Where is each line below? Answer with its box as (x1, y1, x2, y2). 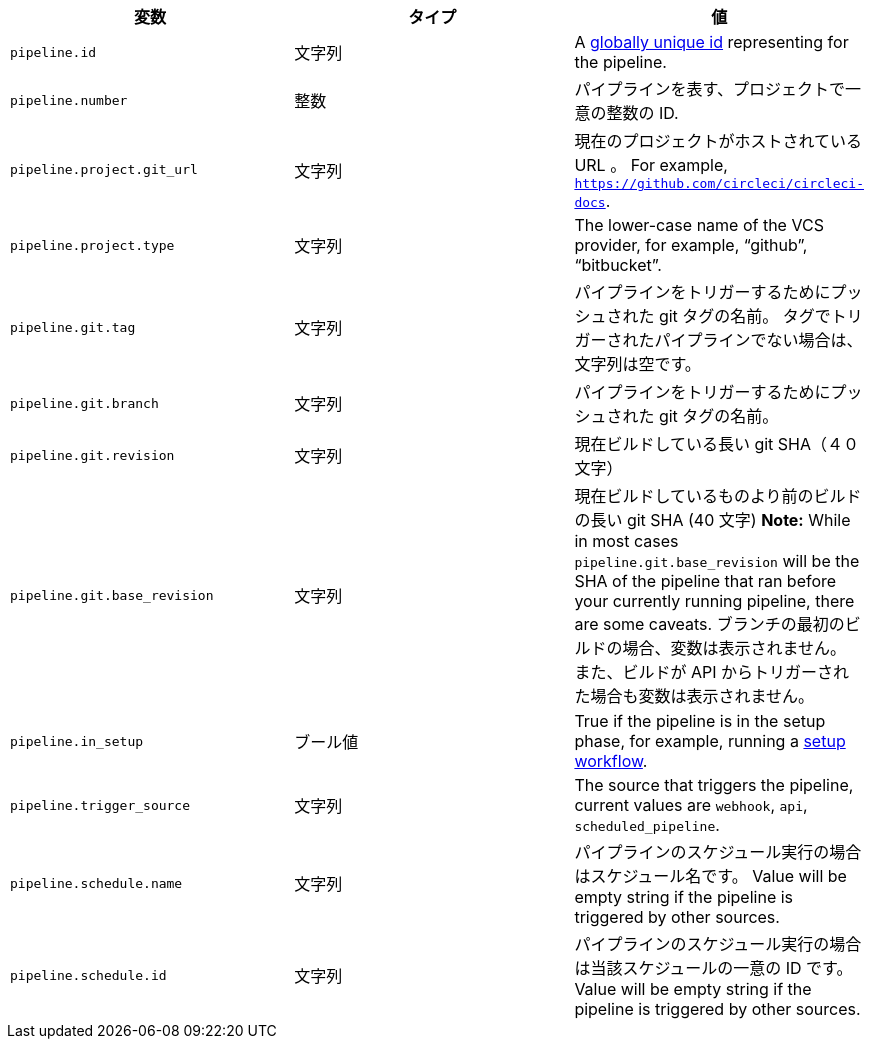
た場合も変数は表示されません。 (574, 686, 814, 706)
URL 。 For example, (574, 155, 728, 175)
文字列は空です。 (574, 354, 701, 374)
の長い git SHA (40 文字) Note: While (574, 510, 851, 530)
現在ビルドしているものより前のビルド (574, 486, 862, 506)
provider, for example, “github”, (574, 235, 808, 255)
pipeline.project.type (10, 237, 175, 253)
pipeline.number (10, 92, 128, 108)
